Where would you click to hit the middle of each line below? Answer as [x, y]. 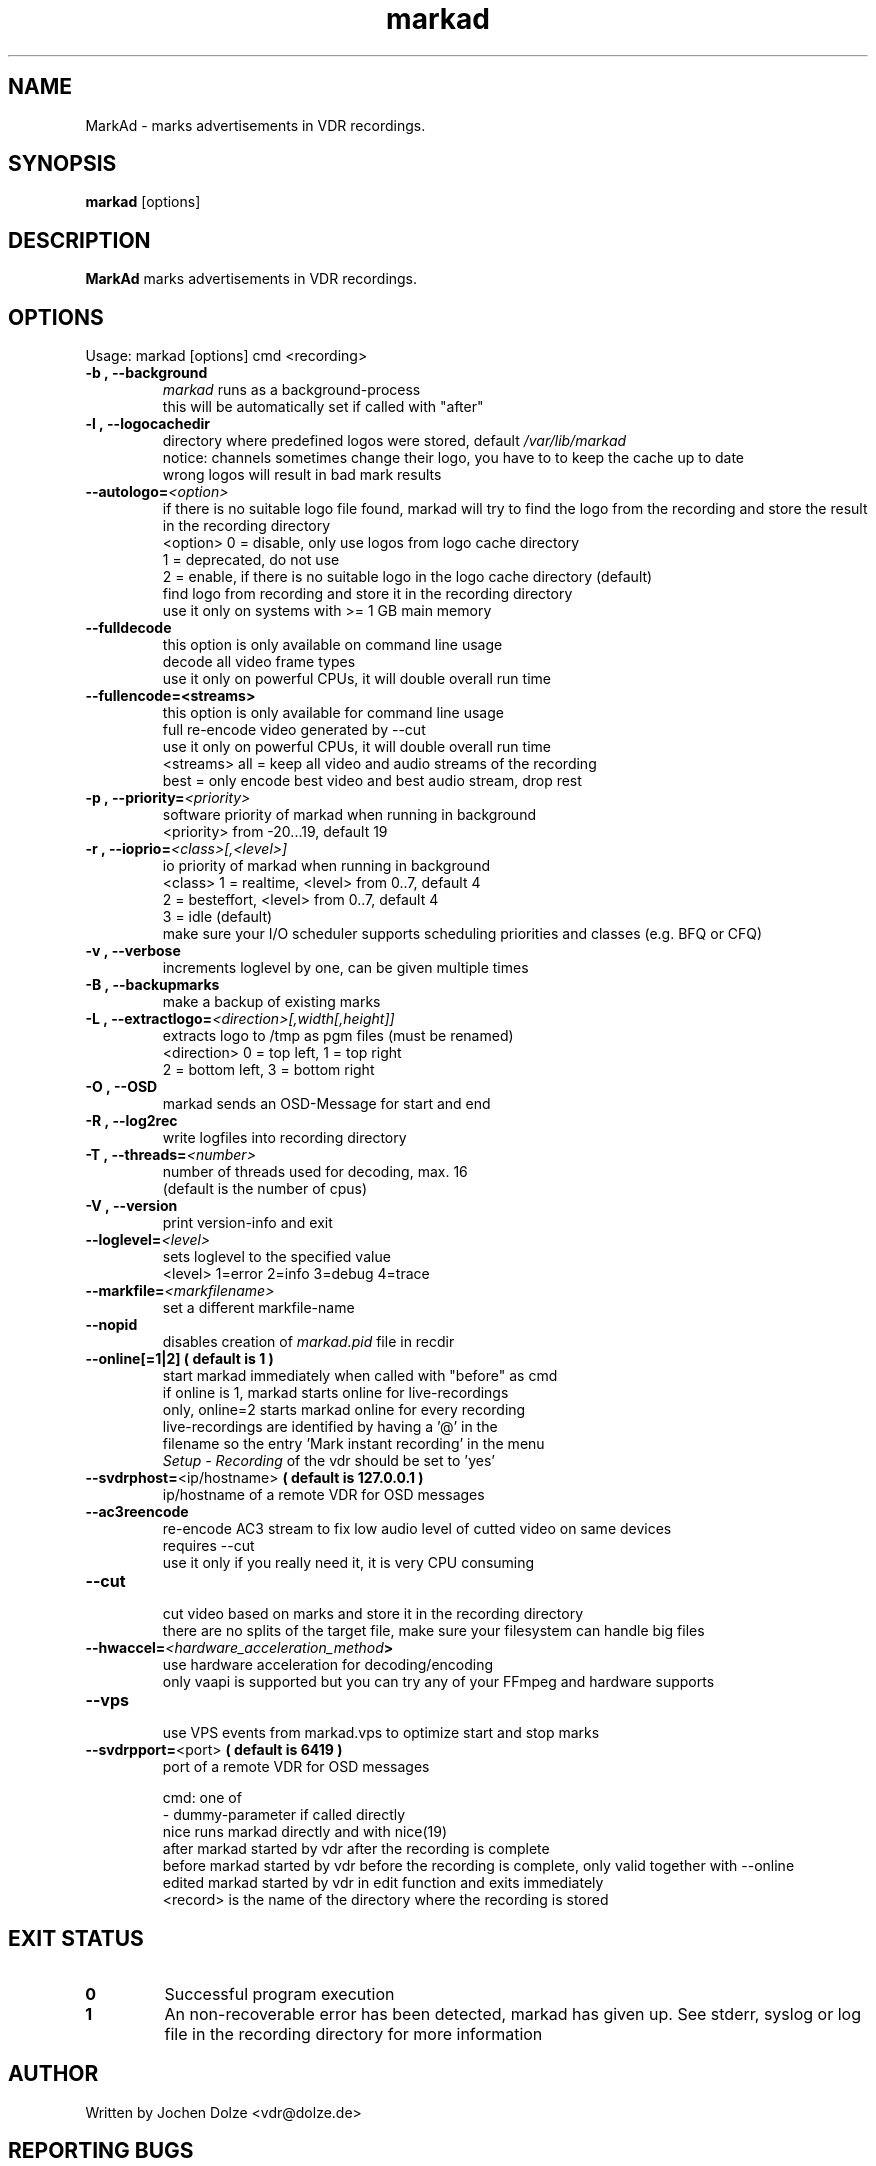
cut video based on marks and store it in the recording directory [372, 1614]
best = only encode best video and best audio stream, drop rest [372, 781]
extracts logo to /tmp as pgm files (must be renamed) [338, 1036]
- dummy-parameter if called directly [284, 1815]
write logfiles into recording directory [284, 1138]
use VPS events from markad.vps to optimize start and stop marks [381, 1733]
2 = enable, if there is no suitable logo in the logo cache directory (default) [407, 577]
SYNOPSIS [62, 164]
